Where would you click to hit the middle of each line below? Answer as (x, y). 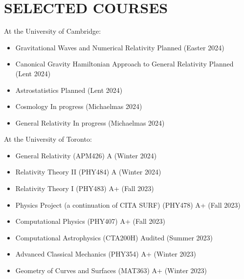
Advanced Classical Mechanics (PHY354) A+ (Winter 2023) (106, 254)
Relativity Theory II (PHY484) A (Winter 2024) (88, 172)
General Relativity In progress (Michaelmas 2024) (90, 122)
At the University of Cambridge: (53, 31)
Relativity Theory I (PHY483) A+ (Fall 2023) (85, 188)
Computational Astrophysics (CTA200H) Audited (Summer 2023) (114, 237)
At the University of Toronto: (48, 139)
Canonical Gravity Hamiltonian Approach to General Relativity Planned (124, 64)
